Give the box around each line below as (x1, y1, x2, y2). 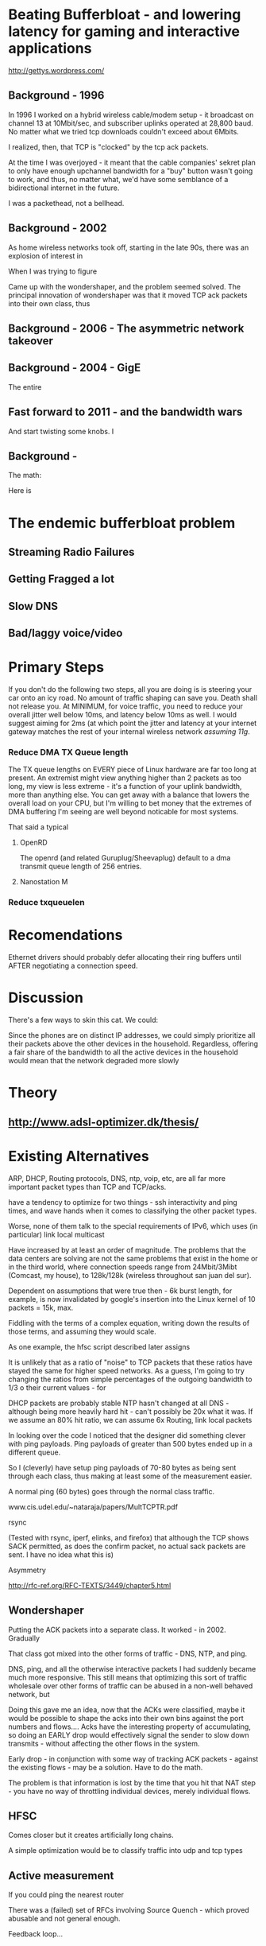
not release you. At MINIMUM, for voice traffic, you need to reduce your (8, 701, 244, 711)
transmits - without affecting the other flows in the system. (8, 1738, 200, 1748)
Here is (8, 486, 32, 495)
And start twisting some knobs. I (8, 426, 114, 436)
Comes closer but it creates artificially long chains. (8, 1831, 174, 1840)
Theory (8, 1084, 58, 1102)
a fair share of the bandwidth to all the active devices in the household (8, 1047, 238, 1057)
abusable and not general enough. (8, 1914, 121, 1924)
